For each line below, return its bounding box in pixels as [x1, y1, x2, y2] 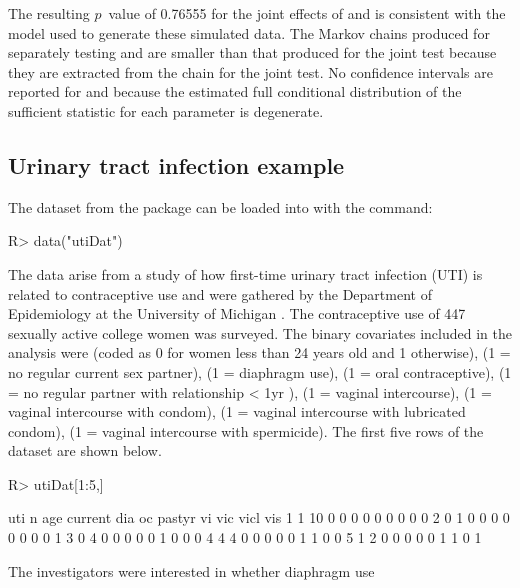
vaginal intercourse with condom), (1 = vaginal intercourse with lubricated [8, 401, 466, 422]
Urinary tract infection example [8, 149, 345, 180]
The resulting [8, 3, 90, 23]
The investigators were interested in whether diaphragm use [8, 560, 375, 581]
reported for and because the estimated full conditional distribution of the [8, 81, 462, 102]
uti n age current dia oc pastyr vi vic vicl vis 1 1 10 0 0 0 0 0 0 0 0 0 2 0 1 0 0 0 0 [8, 507, 510, 528]
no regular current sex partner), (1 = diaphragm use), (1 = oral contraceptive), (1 [8, 361, 512, 382]
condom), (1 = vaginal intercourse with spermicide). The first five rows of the [8, 420, 484, 441]
